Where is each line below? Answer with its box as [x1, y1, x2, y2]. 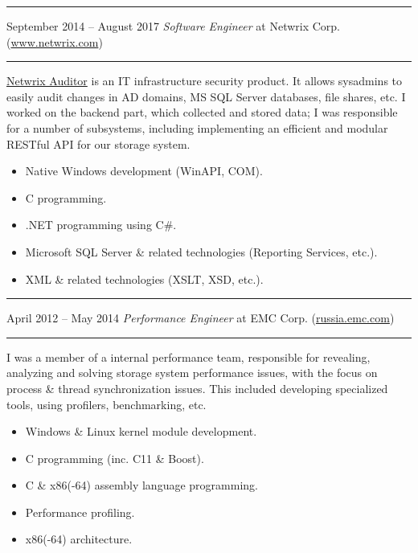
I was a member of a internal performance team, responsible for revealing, [6, 348, 371, 365]
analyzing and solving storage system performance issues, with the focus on [6, 364, 378, 381]
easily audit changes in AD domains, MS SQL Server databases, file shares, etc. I [6, 88, 406, 104]
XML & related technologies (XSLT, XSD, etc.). [25, 270, 264, 287]
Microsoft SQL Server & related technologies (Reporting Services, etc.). [25, 243, 378, 260]
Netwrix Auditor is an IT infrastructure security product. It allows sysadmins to [6, 72, 403, 89]
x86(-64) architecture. [25, 530, 133, 547]
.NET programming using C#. [25, 216, 177, 233]
